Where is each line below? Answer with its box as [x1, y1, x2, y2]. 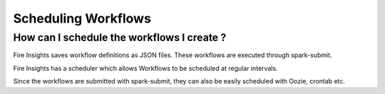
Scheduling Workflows [13, 11, 151, 26]
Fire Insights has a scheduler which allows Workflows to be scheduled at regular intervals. [13, 64, 278, 72]
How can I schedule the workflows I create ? [13, 31, 227, 44]
